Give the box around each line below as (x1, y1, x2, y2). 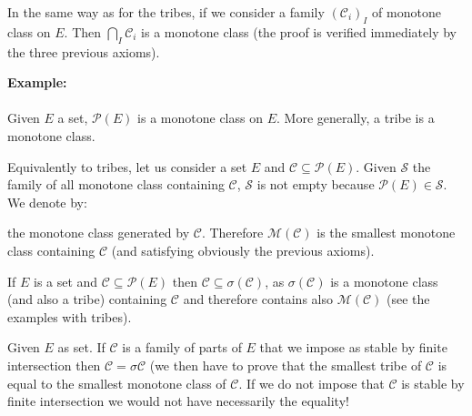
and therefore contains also (183, 289, 333, 309)
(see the (387, 289, 430, 309)
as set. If (57, 338, 105, 357)
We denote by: (7, 192, 87, 211)
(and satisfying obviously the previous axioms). (111, 240, 375, 259)
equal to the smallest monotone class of (7, 373, 226, 392)
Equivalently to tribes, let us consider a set (7, 157, 247, 176)
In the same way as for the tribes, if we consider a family (7, 3, 325, 21)
